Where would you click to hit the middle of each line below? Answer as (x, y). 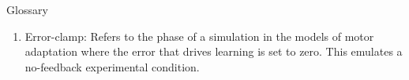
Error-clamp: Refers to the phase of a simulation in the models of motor (199, 36)
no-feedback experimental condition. (112, 66)
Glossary (27, 9)
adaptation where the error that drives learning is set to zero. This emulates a (214, 51)
